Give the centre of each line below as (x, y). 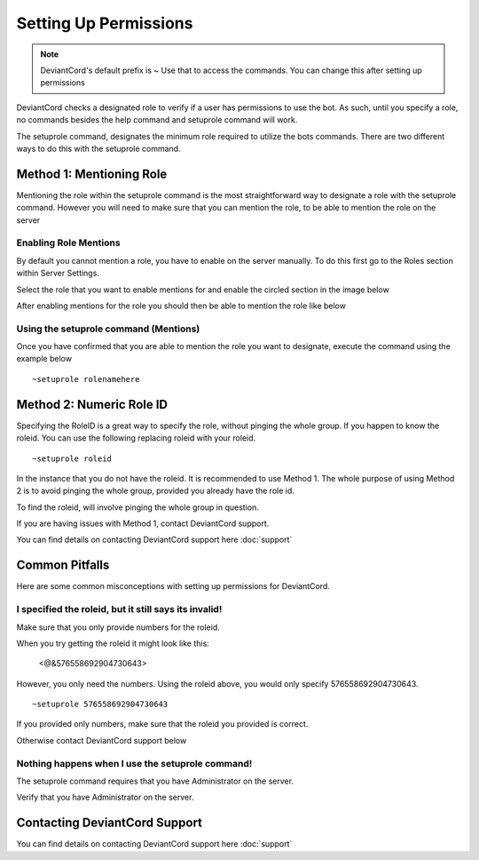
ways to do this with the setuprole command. (98, 148)
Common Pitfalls (63, 565)
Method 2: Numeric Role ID (92, 404)
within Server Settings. (58, 273)
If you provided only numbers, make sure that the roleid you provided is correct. (162, 724)
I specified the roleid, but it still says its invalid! (119, 609)
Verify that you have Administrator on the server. (105, 797)
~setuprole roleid (72, 458)
